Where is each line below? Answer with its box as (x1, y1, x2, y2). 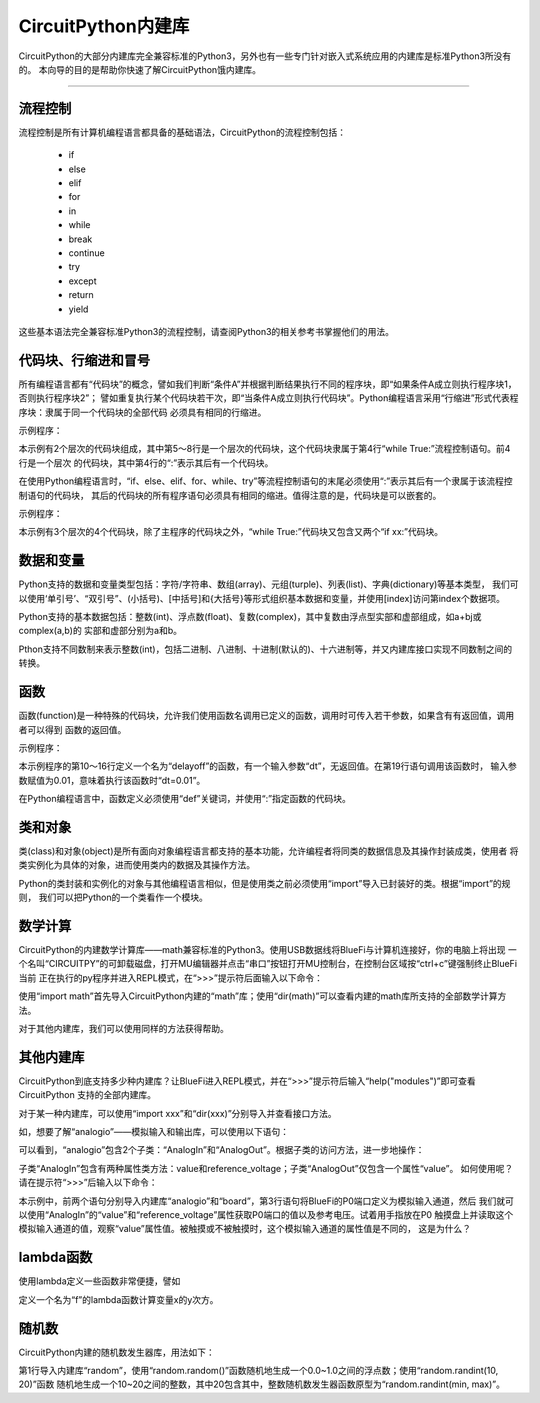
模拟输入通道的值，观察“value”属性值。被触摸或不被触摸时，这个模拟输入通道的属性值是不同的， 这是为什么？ (18, 1223, 472, 1235)
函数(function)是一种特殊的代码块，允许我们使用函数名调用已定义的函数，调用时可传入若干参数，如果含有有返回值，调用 (18, 710, 515, 722)
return (68, 289, 94, 301)
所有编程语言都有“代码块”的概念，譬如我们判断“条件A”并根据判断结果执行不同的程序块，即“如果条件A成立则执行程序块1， (18, 378, 517, 390)
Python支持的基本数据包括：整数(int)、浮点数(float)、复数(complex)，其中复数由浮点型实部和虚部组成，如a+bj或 (18, 611, 482, 623)
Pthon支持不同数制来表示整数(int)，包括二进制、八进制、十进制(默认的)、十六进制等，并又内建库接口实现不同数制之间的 (18, 643, 513, 655)
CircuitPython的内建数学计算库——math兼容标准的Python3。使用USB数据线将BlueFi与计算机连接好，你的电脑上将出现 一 (18, 944, 517, 956)
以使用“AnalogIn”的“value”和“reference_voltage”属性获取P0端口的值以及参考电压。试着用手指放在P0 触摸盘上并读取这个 (18, 1209, 514, 1221)
